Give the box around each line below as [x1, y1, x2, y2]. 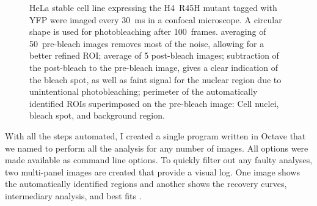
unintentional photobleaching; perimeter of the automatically [29, 85, 258, 98]
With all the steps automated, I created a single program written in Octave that [5, 129, 306, 142]
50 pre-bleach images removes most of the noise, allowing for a [29, 37, 264, 50]
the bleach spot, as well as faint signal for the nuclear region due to [29, 73, 282, 86]
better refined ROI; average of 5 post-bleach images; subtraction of [29, 49, 279, 62]
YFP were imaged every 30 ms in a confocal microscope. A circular [29, 13, 282, 26]
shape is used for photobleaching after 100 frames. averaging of [29, 25, 266, 38]
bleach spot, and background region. [29, 109, 165, 122]
